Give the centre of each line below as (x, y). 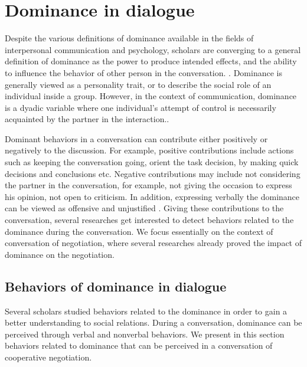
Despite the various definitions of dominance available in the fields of (129, 38)
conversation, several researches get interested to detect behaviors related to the (149, 220)
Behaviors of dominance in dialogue (116, 286)
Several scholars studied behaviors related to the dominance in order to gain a (146, 311)
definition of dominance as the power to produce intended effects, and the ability (151, 61)
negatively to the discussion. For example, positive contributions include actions (149, 150)
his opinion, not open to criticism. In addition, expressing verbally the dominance (152, 196)
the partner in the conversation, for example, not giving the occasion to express (148, 185)
